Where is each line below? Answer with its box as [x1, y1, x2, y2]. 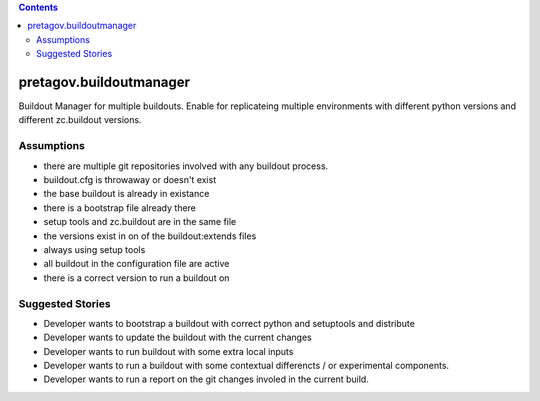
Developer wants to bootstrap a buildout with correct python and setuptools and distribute [43, 317, 415, 329]
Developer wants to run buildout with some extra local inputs [43, 345, 294, 357]
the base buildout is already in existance [43, 188, 210, 200]
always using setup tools [43, 243, 146, 255]
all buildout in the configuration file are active [43, 258, 230, 270]
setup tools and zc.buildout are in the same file [43, 216, 237, 228]
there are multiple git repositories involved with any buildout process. [43, 160, 329, 172]
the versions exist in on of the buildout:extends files [43, 230, 257, 242]
